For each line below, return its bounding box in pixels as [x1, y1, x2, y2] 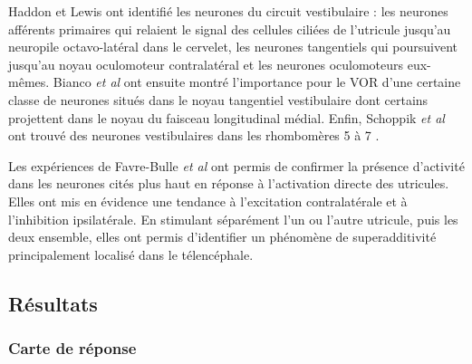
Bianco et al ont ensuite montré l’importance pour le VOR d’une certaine [53, 72, 461, 91]
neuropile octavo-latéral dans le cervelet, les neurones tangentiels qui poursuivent [8, 37, 458, 56]
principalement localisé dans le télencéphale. [8, 244, 254, 263]
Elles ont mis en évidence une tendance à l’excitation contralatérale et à [8, 191, 408, 210]
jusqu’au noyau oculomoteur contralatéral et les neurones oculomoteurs [8, 54, 404, 73]
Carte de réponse [8, 337, 137, 359]
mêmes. [8, 72, 50, 91]
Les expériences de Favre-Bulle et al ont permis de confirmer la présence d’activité [8, 156, 465, 175]
